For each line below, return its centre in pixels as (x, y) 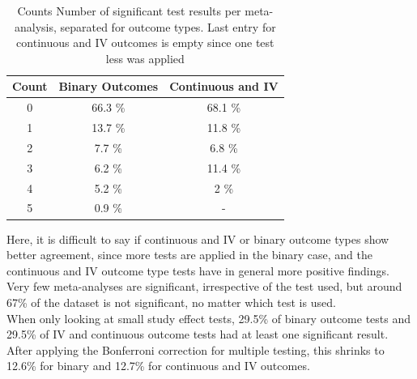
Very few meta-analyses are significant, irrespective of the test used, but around (204, 286)
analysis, (35, 26)
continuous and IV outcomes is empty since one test (145, 43)
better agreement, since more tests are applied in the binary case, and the (189, 255)
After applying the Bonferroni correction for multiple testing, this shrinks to (196, 349)
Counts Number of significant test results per (129, 11)
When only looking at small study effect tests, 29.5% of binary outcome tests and (209, 318)
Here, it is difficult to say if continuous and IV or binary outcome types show (198, 238)
